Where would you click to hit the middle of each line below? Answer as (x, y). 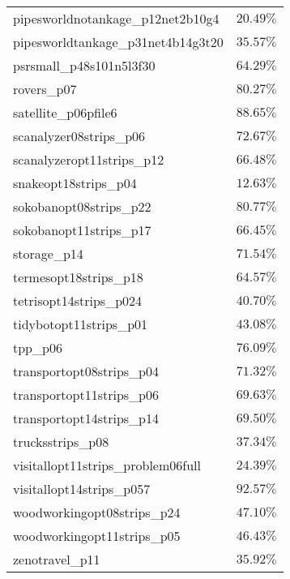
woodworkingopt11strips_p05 (97, 536)
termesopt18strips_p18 (78, 277)
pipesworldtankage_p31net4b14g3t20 (118, 42)
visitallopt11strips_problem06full (107, 465)
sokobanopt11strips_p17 (82, 230)
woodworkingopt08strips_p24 (97, 512)
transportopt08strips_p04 (86, 371)
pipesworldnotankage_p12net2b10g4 (116, 18)
